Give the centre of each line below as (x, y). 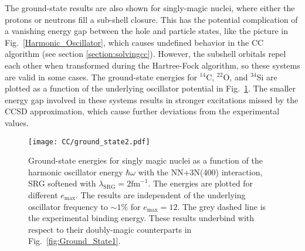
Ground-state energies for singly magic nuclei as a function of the (145, 160)
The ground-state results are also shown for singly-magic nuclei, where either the (150, 8)
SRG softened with (62, 183)
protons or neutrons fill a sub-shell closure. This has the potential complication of (151, 19)
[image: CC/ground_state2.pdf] (89, 142)
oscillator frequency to (68, 206)
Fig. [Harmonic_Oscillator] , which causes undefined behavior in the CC (134, 42)
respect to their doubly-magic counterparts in (110, 229)
